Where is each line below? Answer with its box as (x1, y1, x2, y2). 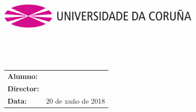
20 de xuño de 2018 (46, 95, 105, 106)
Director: (7, 83, 39, 94)
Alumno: (7, 71, 38, 81)
